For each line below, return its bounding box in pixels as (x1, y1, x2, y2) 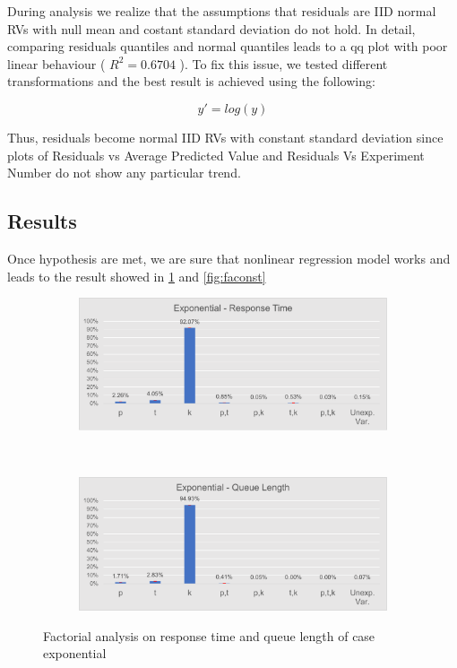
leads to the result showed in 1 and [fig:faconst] (7, 266, 266, 285)
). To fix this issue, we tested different (179, 54, 388, 73)
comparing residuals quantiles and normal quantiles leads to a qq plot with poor (7, 37, 448, 56)
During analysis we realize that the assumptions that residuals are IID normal (7, 2, 436, 20)
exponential (43, 644, 107, 663)
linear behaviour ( (7, 54, 106, 73)
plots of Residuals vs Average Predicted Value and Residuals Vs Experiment (7, 145, 425, 164)
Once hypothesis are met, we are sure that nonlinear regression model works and (7, 248, 451, 267)
